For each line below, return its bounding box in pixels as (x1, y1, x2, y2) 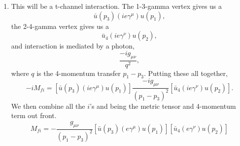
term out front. (11, 110, 57, 121)
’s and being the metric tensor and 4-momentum (90, 100, 236, 111)
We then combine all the (11, 100, 85, 111)
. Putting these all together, (144, 68, 228, 78)
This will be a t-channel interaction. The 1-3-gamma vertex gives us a (11, 1, 222, 11)
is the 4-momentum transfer (36, 68, 121, 78)
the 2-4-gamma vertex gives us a (11, 21, 109, 31)
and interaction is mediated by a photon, (11, 41, 135, 51)
